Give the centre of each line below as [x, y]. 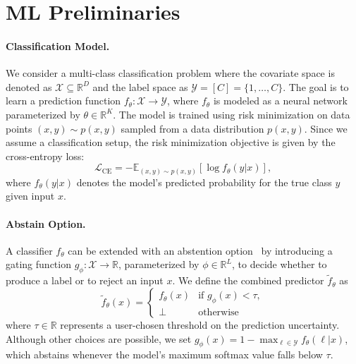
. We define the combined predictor [248, 280]
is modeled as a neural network [280, 101]
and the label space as [140, 86]
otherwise [219, 312]
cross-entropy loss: [45, 156]
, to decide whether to [280, 264]
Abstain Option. [46, 223]
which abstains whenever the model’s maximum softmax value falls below [164, 354]
